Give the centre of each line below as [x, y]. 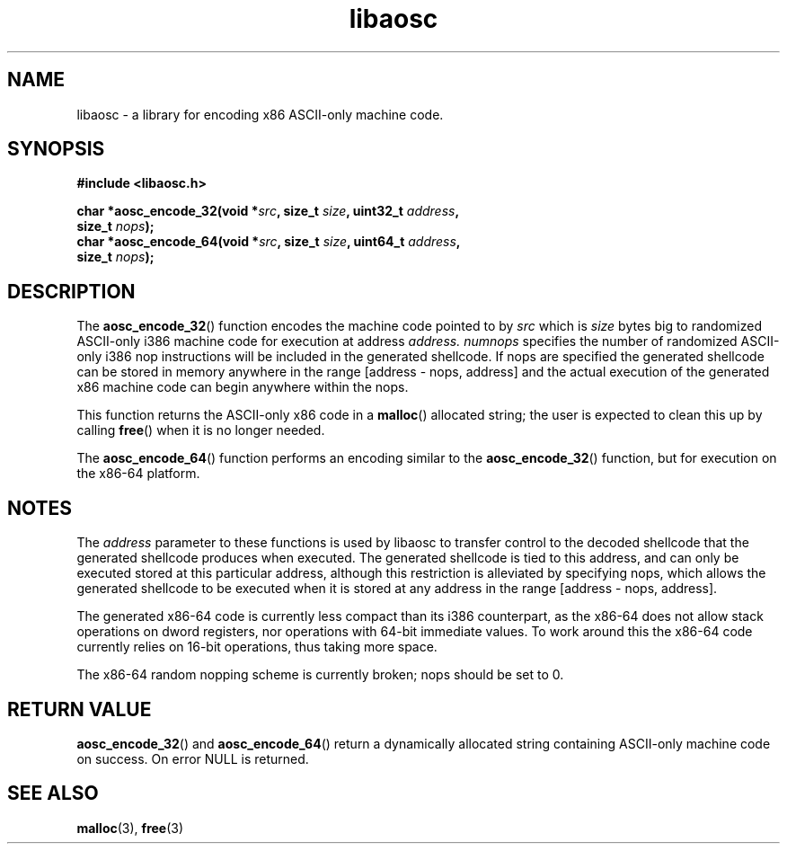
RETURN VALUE [80, 709]
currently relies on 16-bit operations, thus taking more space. [257, 647]
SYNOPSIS [56, 149]
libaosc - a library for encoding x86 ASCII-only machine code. [260, 114]
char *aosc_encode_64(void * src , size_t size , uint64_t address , [269, 242]
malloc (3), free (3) [130, 828]
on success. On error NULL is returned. [193, 758]
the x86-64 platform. [138, 474]
